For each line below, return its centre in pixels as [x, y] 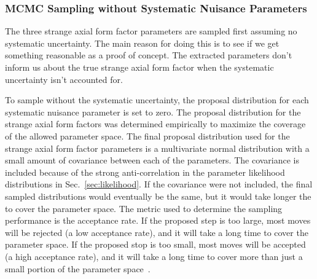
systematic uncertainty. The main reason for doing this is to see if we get [142, 43]
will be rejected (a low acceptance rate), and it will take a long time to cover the [157, 232]
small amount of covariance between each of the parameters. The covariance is [152, 160]
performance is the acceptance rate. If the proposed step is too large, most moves [158, 220]
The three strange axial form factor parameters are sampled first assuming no [151, 31]
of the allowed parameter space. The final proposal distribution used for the [147, 136]
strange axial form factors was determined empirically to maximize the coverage [155, 124]
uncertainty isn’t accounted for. [64, 79]
